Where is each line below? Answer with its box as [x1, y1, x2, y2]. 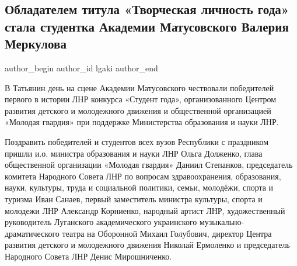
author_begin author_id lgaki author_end [5, 61, 158, 74]
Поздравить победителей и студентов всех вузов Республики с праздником [5, 135, 269, 147]
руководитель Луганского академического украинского [5, 216, 197, 228]
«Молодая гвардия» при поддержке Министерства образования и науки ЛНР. [5, 116, 279, 128]
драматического [5, 227, 60, 239]
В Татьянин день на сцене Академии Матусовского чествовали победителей [5, 81, 274, 94]
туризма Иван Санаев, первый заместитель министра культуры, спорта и [5, 192, 263, 205]
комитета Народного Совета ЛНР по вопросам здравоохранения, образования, [5, 170, 281, 182]
